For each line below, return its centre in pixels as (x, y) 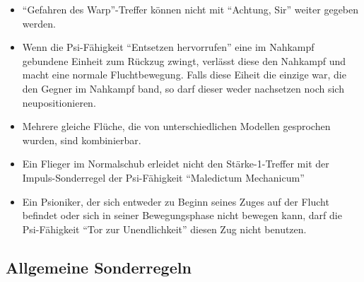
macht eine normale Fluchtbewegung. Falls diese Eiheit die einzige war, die (184, 75)
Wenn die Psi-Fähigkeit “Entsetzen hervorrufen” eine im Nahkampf (168, 47)
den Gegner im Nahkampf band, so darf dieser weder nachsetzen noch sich (183, 88)
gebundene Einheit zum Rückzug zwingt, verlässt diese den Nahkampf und (184, 60)
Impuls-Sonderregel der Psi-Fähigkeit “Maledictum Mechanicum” (163, 177)
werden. (39, 23)
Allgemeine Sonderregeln (99, 267)
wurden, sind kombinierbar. (82, 140)
